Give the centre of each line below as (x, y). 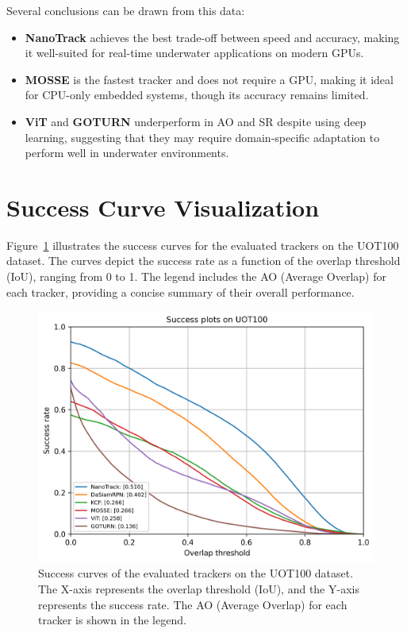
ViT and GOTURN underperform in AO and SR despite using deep (196, 121)
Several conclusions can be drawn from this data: (126, 10)
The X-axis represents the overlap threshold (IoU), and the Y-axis (199, 589)
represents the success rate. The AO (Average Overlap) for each (193, 604)
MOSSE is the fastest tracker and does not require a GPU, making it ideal (209, 79)
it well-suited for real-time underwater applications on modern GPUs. (194, 53)
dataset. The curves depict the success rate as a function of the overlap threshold (203, 261)
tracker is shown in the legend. (112, 620)
